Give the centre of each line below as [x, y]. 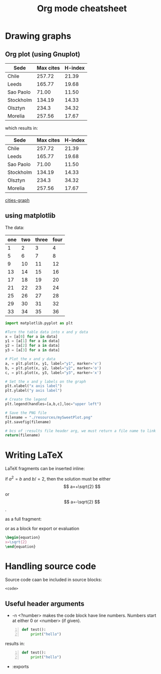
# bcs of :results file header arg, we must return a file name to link [80, 431]
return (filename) [23, 435]
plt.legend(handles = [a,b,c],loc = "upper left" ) [53, 404]
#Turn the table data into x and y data [47, 332]
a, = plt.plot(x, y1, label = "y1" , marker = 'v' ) [53, 363]
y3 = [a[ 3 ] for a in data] [32, 350]
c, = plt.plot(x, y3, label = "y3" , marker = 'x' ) [53, 373]
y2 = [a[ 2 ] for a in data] [32, 346]
